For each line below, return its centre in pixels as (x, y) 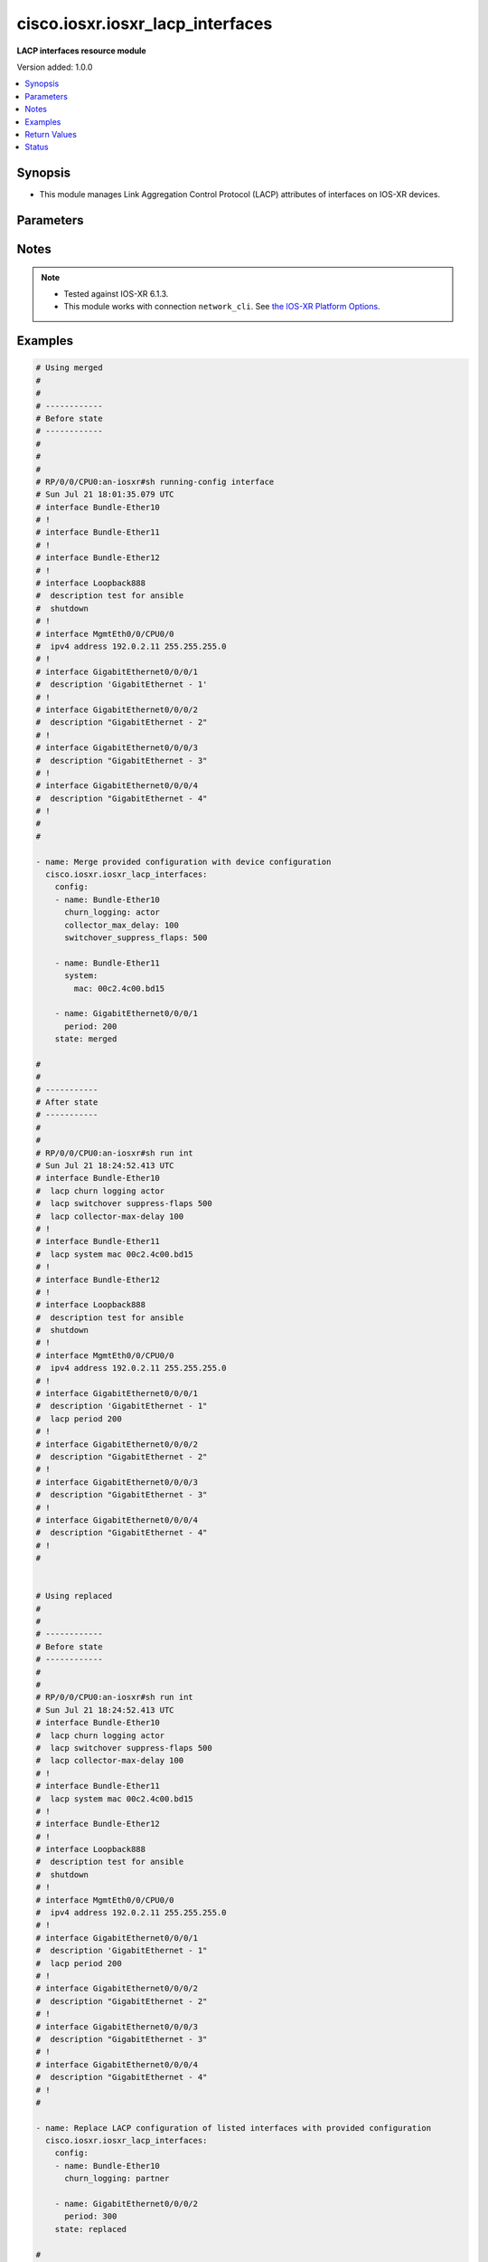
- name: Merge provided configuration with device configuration (183, 861)
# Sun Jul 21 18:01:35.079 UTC (105, 494)
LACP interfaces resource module (81, 51)
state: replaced (90, 2229)
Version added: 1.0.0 (55, 67)
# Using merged (69, 368)
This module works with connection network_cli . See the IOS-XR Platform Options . (222, 307)
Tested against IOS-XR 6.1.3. (116, 294)
